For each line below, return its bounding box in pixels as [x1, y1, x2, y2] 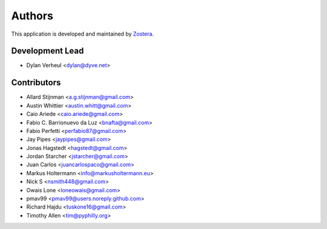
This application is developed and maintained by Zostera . [11, 30, 154, 37]
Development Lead [11, 46, 84, 56]
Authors [11, 9, 54, 22]
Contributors [11, 77, 61, 88]
